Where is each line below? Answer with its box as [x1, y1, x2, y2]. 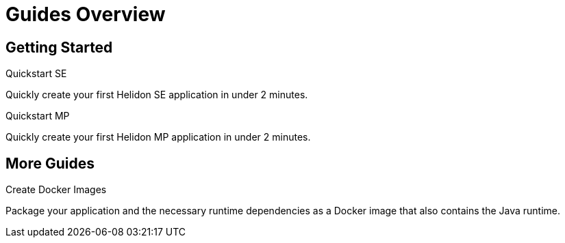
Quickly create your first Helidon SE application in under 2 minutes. [5, 89, 308, 101]
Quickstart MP [5, 110, 70, 122]
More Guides [5, 154, 95, 172]
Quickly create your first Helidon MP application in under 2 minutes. [5, 131, 311, 143]
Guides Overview [5, 3, 166, 26]
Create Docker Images [5, 184, 107, 196]
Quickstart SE [5, 68, 67, 80]
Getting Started [5, 38, 113, 56]
